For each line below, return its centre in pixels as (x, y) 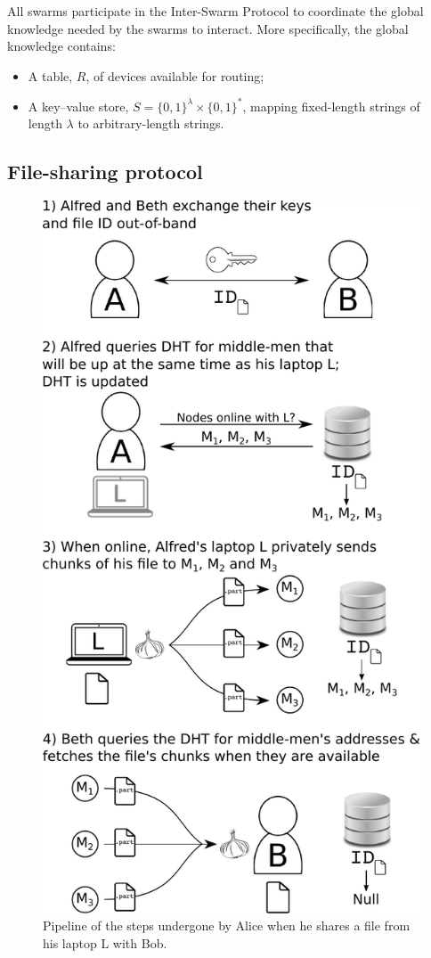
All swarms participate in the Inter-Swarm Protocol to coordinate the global (215, 11)
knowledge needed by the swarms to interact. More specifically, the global (208, 28)
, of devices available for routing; (175, 75)
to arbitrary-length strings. (151, 123)
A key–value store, (78, 106)
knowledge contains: (61, 46)
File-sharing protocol (105, 172)
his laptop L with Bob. (105, 943)
